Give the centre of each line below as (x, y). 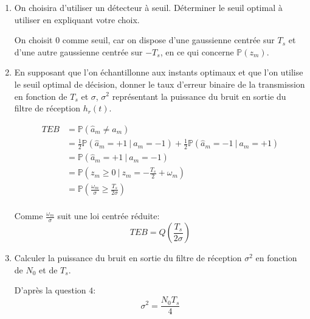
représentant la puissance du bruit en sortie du (199, 96)
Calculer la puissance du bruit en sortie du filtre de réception (128, 258)
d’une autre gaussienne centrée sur (78, 51)
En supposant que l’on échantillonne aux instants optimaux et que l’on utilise (159, 72)
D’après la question (50, 290)
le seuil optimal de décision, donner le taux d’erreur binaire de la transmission (160, 84)
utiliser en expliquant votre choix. (77, 19)
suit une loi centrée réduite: (108, 216)
